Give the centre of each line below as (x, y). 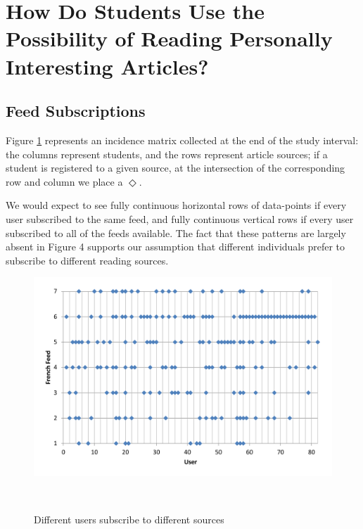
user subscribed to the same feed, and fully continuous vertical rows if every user (180, 218)
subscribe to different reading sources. (87, 260)
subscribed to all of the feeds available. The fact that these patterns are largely (176, 232)
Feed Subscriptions (76, 111)
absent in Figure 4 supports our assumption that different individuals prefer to (176, 247)
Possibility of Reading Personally (169, 38)
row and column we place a (64, 181)
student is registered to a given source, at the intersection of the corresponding (176, 168)
